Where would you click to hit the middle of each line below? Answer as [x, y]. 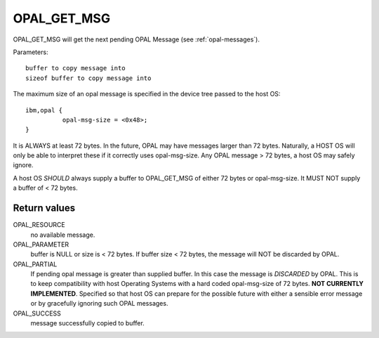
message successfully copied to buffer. [88, 323]
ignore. [23, 165]
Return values [44, 208]
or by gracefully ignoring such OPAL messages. [99, 304]
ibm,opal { [44, 110]
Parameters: [31, 52]
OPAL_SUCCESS [37, 313]
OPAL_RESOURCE [39, 225]
